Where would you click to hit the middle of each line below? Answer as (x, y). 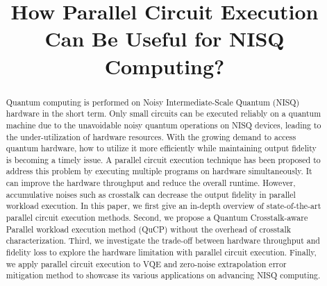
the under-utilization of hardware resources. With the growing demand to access (151, 136)
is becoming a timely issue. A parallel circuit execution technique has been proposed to (163, 159)
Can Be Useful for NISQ (165, 39)
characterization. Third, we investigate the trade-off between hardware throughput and (163, 241)
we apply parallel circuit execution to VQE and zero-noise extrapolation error (146, 263)
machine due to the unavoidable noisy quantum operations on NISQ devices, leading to (163, 125)
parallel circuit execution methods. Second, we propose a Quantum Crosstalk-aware (157, 218)
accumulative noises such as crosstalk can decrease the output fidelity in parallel (151, 194)
